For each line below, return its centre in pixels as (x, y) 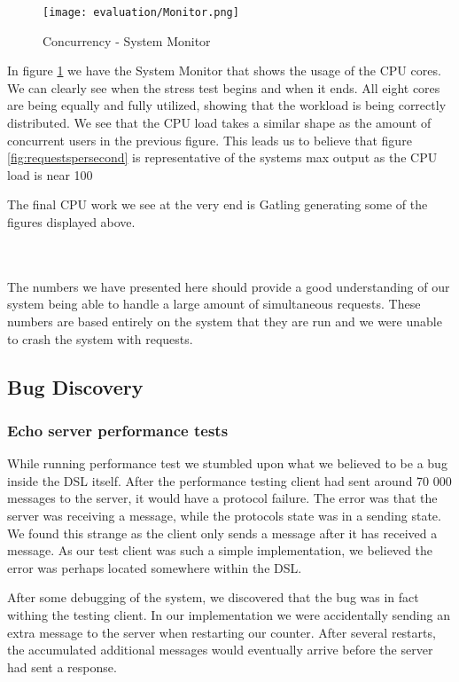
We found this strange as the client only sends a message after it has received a (222, 533)
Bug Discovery (75, 386)
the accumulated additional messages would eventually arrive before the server (220, 650)
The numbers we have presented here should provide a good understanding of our (229, 286)
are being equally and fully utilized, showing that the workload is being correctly (227, 105)
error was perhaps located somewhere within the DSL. (155, 567)
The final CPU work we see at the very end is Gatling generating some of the (218, 204)
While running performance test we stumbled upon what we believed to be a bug (227, 463)
